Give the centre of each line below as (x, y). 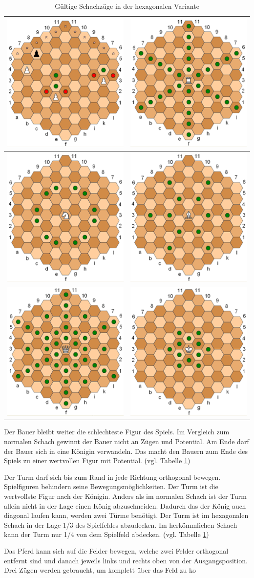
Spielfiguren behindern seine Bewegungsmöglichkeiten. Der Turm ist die (111, 486)
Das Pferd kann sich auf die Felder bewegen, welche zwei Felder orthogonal (116, 551)
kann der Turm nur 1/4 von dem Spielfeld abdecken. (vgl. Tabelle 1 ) (106, 534)
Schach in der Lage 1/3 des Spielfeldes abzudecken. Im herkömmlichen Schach (121, 524)
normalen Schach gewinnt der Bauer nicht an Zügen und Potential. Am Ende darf (127, 441)
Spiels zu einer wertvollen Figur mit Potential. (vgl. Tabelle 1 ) (97, 460)
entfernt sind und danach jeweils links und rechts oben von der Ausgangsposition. (126, 560)
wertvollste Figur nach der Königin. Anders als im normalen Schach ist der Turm (125, 496)
